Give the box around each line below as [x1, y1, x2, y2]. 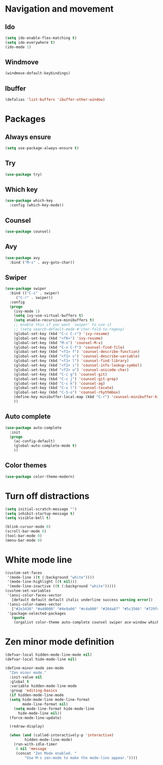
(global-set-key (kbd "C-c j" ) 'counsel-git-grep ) [14, 376, 118, 382]
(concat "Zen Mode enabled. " [16, 751, 77, 756]
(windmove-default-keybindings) [5, 71, 70, 76]
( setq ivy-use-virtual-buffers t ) [14, 313, 83, 318]
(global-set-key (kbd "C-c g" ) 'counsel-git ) [14, 372, 108, 377]
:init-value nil [9, 675, 42, 680]
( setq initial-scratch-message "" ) [5, 506, 77, 512]
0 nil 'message [16, 746, 47, 751]
